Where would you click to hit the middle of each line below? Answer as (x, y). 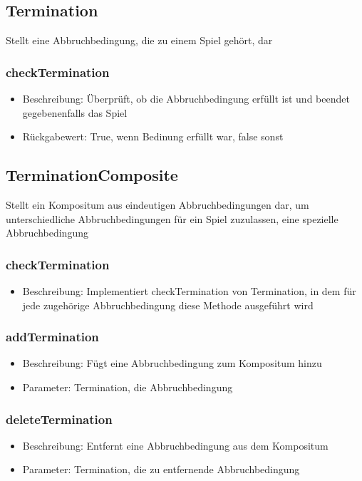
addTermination (52, 337)
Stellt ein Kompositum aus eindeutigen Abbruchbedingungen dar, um (157, 205)
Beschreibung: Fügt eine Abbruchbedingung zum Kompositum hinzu (172, 363)
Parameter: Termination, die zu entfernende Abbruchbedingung (161, 469)
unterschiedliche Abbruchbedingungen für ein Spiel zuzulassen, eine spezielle (172, 218)
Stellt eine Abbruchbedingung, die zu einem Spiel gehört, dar (139, 40)
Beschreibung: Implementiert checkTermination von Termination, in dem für (189, 291)
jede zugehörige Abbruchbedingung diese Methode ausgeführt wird (168, 305)
